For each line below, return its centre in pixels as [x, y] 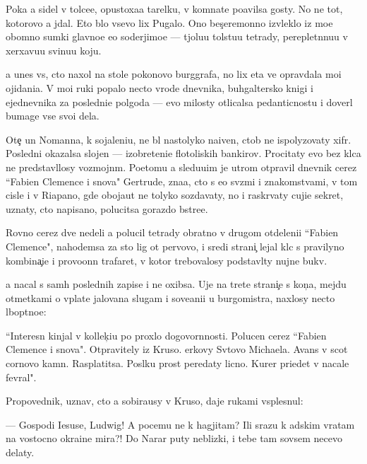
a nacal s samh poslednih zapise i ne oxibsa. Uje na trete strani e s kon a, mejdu [176, 284]
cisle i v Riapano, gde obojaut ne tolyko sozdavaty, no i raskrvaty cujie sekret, [175, 195]
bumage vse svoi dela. [53, 116]
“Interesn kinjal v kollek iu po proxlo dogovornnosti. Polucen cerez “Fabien [166, 335]
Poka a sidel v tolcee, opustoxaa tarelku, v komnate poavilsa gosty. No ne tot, [174, 8]
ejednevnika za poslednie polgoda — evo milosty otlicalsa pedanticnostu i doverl [179, 101]
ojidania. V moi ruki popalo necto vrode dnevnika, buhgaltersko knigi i [160, 87]
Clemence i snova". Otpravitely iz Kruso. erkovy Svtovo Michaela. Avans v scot [177, 349]
